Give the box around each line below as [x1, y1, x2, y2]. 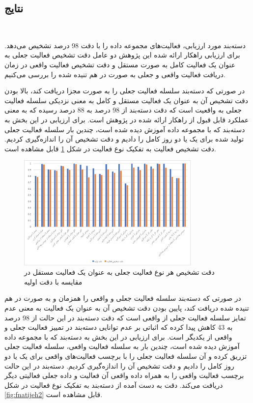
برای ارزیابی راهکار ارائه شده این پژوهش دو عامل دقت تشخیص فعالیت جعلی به [4, 50, 240, 60]
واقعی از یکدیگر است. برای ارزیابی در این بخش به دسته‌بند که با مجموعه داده [4, 331, 232, 342]
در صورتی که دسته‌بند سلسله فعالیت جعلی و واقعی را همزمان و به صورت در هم [4, 293, 241, 303]
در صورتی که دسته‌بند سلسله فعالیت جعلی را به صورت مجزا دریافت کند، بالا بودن [4, 86, 245, 96]
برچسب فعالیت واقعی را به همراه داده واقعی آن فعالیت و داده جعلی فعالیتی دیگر [4, 370, 244, 380]
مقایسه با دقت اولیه [24, 276, 83, 287]
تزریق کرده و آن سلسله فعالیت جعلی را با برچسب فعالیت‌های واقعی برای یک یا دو [4, 350, 247, 361]
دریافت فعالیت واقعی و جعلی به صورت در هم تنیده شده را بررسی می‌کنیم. [4, 69, 225, 79]
